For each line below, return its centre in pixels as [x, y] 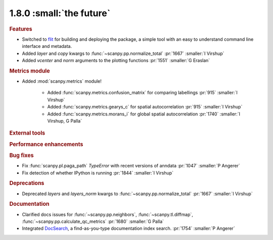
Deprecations [27, 183]
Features [21, 29]
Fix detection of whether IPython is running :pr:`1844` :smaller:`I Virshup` [98, 173]
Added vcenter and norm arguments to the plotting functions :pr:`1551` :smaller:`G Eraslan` [116, 60]
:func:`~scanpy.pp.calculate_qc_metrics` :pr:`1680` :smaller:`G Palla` [93, 221]
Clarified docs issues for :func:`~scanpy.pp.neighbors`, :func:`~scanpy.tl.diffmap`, [107, 214]
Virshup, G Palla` [65, 121]
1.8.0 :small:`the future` [60, 13]
